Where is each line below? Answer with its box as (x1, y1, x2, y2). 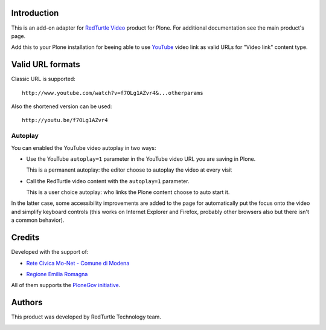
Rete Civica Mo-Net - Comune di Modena (26, 259, 130, 267)
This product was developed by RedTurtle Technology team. (11, 313, 161, 320)
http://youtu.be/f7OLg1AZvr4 (22, 117, 108, 124)
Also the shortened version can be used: (11, 103, 112, 110)
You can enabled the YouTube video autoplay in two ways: (11, 144, 156, 151)
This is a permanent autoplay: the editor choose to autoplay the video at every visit (26, 166, 232, 173)
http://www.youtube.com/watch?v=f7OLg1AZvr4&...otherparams (22, 89, 203, 96)
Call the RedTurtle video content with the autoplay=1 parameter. (26, 177, 190, 184)
